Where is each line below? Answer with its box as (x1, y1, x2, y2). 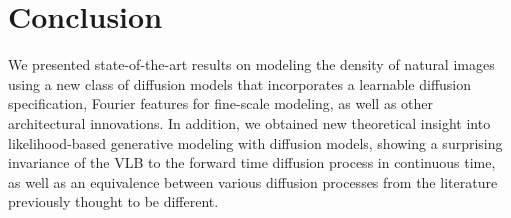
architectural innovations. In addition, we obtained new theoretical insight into (8, 112, 491, 133)
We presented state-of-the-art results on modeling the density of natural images (8, 54, 495, 75)
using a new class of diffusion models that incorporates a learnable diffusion (8, 73, 472, 94)
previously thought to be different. (8, 191, 219, 212)
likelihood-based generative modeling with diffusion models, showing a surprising (8, 132, 503, 153)
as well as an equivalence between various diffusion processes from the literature (8, 171, 498, 192)
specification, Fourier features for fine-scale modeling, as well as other (8, 93, 434, 114)
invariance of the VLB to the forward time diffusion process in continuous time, (8, 152, 496, 173)
